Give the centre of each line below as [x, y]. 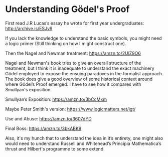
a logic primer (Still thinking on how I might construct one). [66, 43]
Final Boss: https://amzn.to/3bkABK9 [43, 128]
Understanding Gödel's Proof [67, 9]
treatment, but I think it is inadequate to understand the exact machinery [80, 68]
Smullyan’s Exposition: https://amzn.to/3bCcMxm [56, 99]
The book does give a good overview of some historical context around [79, 79]
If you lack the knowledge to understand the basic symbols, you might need [83, 38]
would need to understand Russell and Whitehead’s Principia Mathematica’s [83, 143]
